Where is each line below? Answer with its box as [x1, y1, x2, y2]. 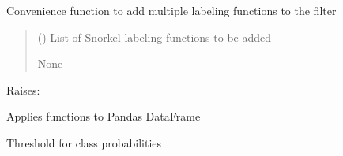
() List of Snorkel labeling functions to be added [37, 28, 271, 45]
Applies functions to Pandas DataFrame [6, 108, 201, 124]
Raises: [6, 81, 40, 98]
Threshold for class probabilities [6, 134, 162, 150]
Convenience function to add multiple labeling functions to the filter [6, 2, 337, 18]
